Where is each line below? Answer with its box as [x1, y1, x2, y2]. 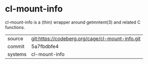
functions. [5, 24, 25, 30]
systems [7, 51, 27, 57]
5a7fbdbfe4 [31, 43, 59, 50]
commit [7, 43, 25, 50]
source [7, 35, 23, 42]
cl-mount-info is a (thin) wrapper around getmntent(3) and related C [5, 19, 141, 25]
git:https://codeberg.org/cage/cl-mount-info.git [31, 35, 141, 42]
